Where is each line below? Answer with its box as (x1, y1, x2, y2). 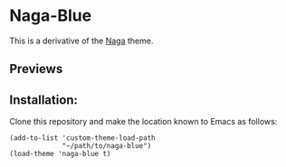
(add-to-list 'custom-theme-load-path (9, 134, 156, 143)
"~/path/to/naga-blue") (62, 142, 152, 151)
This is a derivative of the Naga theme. (9, 35, 154, 46)
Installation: (9, 92, 79, 107)
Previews (9, 61, 63, 77)
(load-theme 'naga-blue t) (9, 150, 111, 159)
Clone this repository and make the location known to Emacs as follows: (9, 116, 278, 127)
